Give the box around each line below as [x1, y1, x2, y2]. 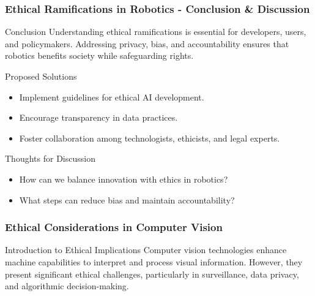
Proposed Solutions [5, 70, 77, 82]
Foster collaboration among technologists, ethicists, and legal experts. [19, 131, 280, 144]
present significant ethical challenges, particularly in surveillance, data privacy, [5, 267, 299, 280]
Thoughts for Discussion [5, 152, 95, 165]
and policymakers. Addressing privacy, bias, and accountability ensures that [5, 37, 289, 50]
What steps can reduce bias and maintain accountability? [19, 193, 235, 206]
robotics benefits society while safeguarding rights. [5, 49, 194, 62]
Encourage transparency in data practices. [19, 111, 178, 124]
